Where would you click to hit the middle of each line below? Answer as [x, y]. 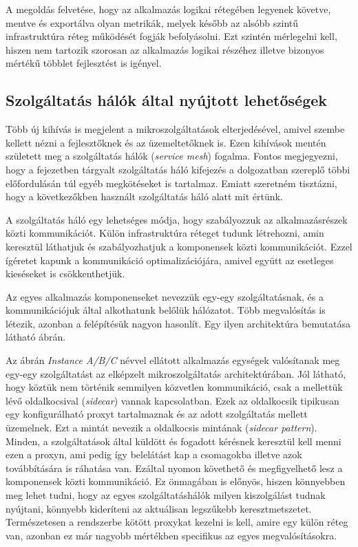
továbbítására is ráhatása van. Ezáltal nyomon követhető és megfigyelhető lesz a [174, 468]
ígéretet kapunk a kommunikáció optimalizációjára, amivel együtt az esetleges [170, 260]
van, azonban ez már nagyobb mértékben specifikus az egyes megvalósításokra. [171, 535]
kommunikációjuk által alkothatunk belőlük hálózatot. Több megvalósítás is [166, 310]
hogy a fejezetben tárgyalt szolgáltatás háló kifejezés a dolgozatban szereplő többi [178, 169]
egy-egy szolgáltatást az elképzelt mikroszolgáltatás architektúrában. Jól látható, [176, 373]
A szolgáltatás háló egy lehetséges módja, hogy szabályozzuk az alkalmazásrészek [177, 219]
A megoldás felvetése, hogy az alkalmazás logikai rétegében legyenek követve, [168, 9]
